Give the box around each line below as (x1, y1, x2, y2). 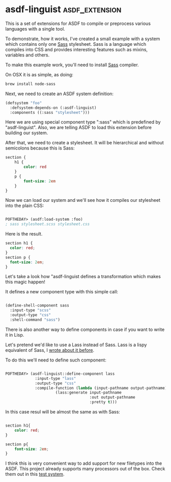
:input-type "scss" (10, 308, 51, 313)
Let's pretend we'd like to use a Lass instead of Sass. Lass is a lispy (5, 342, 147, 348)
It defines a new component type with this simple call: (5, 289, 119, 295)
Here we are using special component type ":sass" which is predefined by (5, 119, 161, 125)
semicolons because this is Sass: (5, 145, 75, 151)
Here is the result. (5, 231, 43, 237)
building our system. (5, 130, 48, 136)
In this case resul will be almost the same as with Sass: (5, 409, 121, 415)
